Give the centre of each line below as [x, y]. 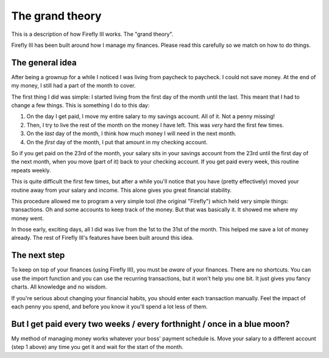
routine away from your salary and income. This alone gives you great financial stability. [121, 190]
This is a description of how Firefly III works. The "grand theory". [92, 34]
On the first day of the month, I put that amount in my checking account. [117, 142]
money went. [27, 218]
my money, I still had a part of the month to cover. [73, 86]
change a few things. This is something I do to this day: [80, 105]
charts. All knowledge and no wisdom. [59, 287]
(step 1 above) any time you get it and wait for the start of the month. [97, 347]
